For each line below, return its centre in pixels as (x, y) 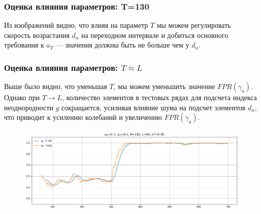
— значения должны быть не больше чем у (123, 45)
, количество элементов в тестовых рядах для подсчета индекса (159, 97)
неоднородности (29, 107)
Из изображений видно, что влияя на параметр (76, 25)
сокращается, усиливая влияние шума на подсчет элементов (154, 107)
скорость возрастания (37, 35)
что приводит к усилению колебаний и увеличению (83, 117)
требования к (24, 45)
